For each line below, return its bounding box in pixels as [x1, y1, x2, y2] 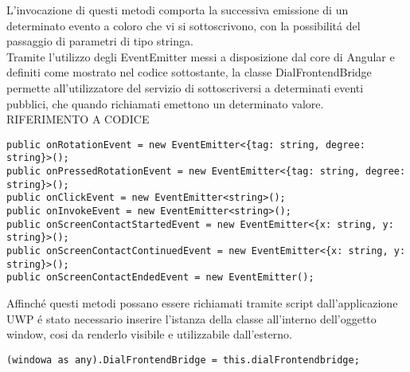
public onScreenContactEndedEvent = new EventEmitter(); [6, 272, 314, 284]
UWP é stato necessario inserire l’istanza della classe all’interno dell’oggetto [6, 310, 377, 327]
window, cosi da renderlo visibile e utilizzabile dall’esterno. [6, 326, 292, 343]
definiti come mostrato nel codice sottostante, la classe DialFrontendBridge [6, 64, 372, 80]
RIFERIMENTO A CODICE [6, 111, 150, 127]
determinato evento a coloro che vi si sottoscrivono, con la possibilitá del [6, 17, 361, 33]
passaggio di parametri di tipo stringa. [6, 33, 193, 49]
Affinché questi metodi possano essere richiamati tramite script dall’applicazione [6, 294, 398, 311]
